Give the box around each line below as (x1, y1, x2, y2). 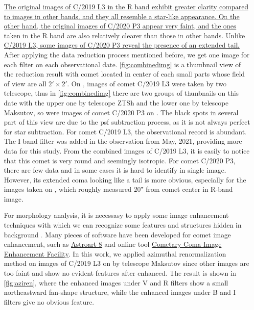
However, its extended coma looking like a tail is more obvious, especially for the (4, 174, 246, 184)
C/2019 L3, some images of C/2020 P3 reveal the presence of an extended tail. (4, 40, 240, 50)
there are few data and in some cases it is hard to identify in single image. (4, 165, 226, 175)
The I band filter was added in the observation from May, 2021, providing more (4, 136, 242, 146)
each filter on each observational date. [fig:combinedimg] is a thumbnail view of (4, 59, 241, 69)
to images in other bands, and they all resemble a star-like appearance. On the (4, 11, 240, 21)
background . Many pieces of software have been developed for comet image (4, 229, 231, 239)
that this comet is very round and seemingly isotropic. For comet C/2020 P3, (4, 155, 235, 165)
